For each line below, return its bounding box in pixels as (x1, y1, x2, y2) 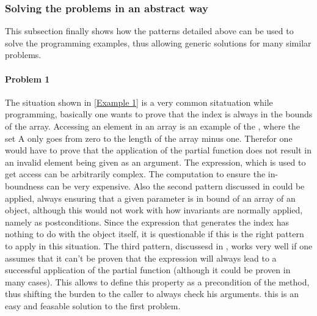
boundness (5, 179, 44, 192)
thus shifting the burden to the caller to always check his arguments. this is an (5, 287, 299, 300)
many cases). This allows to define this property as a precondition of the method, (5, 275, 310, 288)
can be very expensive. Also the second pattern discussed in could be (46, 179, 305, 192)
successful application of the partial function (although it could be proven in (5, 263, 291, 276)
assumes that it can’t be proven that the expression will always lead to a (5, 251, 277, 264)
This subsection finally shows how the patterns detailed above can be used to (5, 24, 294, 37)
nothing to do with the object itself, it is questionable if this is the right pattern (5, 227, 304, 240)
